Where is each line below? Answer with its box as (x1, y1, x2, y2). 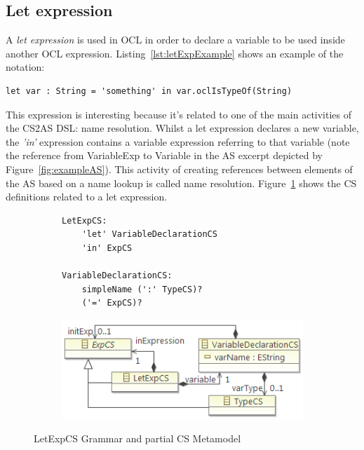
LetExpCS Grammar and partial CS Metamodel (34, 430, 241, 445)
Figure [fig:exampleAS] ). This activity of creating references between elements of (6, 161, 353, 176)
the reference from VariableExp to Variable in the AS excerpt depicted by (6, 148, 323, 163)
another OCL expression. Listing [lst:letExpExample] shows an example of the (6, 46, 344, 60)
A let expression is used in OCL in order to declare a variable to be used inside (6, 32, 345, 47)
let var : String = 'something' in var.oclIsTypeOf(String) (6, 86, 292, 96)
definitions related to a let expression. (6, 189, 168, 204)
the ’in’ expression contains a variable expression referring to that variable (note (6, 134, 350, 149)
